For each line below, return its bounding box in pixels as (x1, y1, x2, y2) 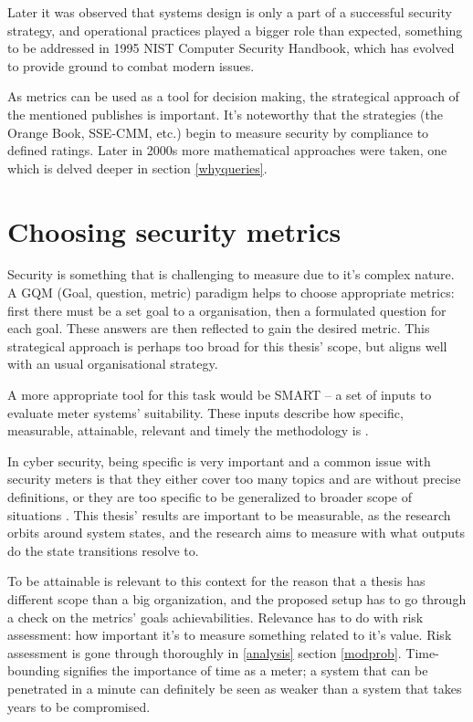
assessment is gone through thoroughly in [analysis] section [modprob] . (7, 643, 402, 662)
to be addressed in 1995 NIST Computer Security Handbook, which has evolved (7, 38, 455, 58)
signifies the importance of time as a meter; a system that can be (63, 661, 428, 680)
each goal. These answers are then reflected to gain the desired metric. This (7, 319, 430, 338)
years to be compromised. (7, 696, 151, 716)
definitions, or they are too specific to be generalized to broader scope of (7, 487, 412, 506)
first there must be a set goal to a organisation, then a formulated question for (7, 300, 447, 319)
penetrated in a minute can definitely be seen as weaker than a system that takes (7, 678, 462, 697)
